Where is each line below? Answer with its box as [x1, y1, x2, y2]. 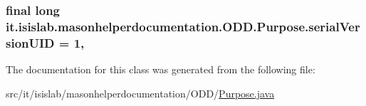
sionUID [6, 33, 55, 51]
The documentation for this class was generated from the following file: [6, 62, 315, 77]
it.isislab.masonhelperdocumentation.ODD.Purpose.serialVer [6, 17, 360, 35]
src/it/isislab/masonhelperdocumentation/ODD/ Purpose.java [6, 85, 275, 100]
